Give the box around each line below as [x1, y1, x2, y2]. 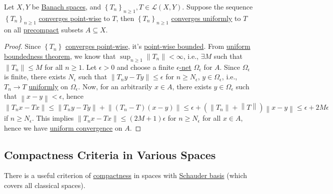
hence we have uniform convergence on [4, 122, 122, 133]
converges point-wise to [38, 12, 110, 23]
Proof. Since [4, 41, 41, 51]
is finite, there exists [4, 71, 66, 82]
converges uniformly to [171, 12, 241, 23]
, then [116, 12, 134, 23]
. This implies [31, 113, 74, 123]
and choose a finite [116, 61, 174, 72]
